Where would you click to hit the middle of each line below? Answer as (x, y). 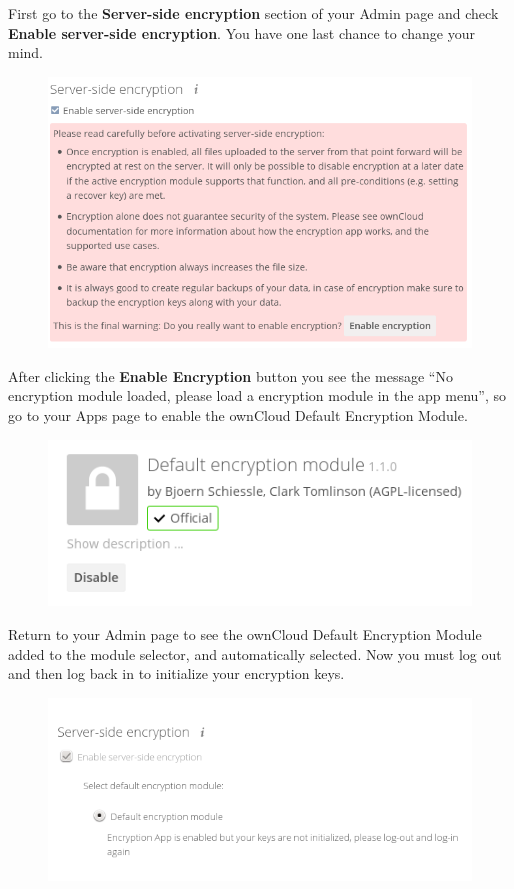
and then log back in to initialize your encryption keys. (176, 673)
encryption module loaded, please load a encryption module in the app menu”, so (257, 395)
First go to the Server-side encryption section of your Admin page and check (253, 13)
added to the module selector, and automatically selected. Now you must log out (255, 653)
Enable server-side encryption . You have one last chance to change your (242, 32)
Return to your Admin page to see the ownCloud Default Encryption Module (245, 634)
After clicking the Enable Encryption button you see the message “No (230, 375)
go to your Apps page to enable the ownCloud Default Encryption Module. (238, 414)
